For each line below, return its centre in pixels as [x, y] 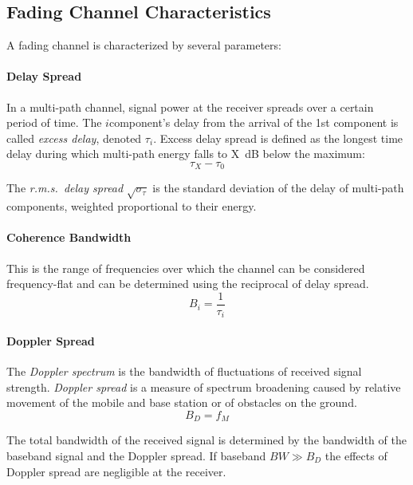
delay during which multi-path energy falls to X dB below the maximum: [186, 154]
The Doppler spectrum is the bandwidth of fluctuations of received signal [184, 371]
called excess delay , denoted [74, 138]
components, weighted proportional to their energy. [132, 206]
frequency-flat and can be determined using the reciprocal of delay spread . [188, 284]
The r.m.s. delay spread [65, 188]
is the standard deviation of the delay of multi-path [278, 188]
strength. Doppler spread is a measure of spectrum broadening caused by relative [204, 386]
